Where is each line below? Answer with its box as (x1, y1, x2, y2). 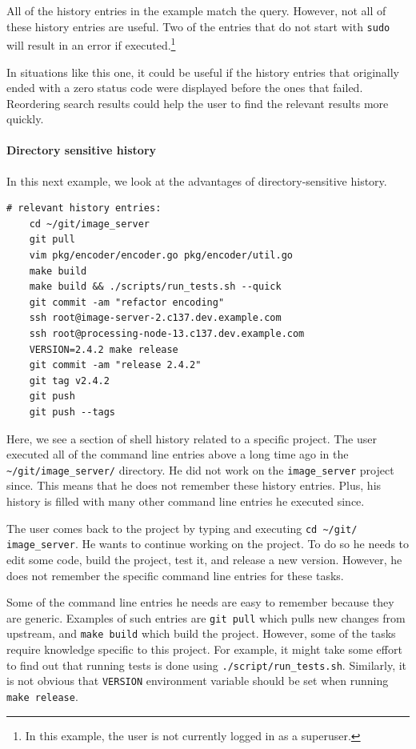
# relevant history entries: (6, 202, 162, 214)
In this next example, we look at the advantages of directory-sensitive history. (6, 172, 387, 189)
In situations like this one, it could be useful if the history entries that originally (6, 63, 400, 80)
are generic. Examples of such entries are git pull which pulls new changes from (6, 609, 406, 626)
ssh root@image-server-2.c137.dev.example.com (29, 312, 282, 324)
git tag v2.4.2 (29, 374, 110, 387)
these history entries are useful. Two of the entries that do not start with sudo (6, 18, 390, 34)
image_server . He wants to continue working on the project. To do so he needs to (6, 535, 410, 552)
